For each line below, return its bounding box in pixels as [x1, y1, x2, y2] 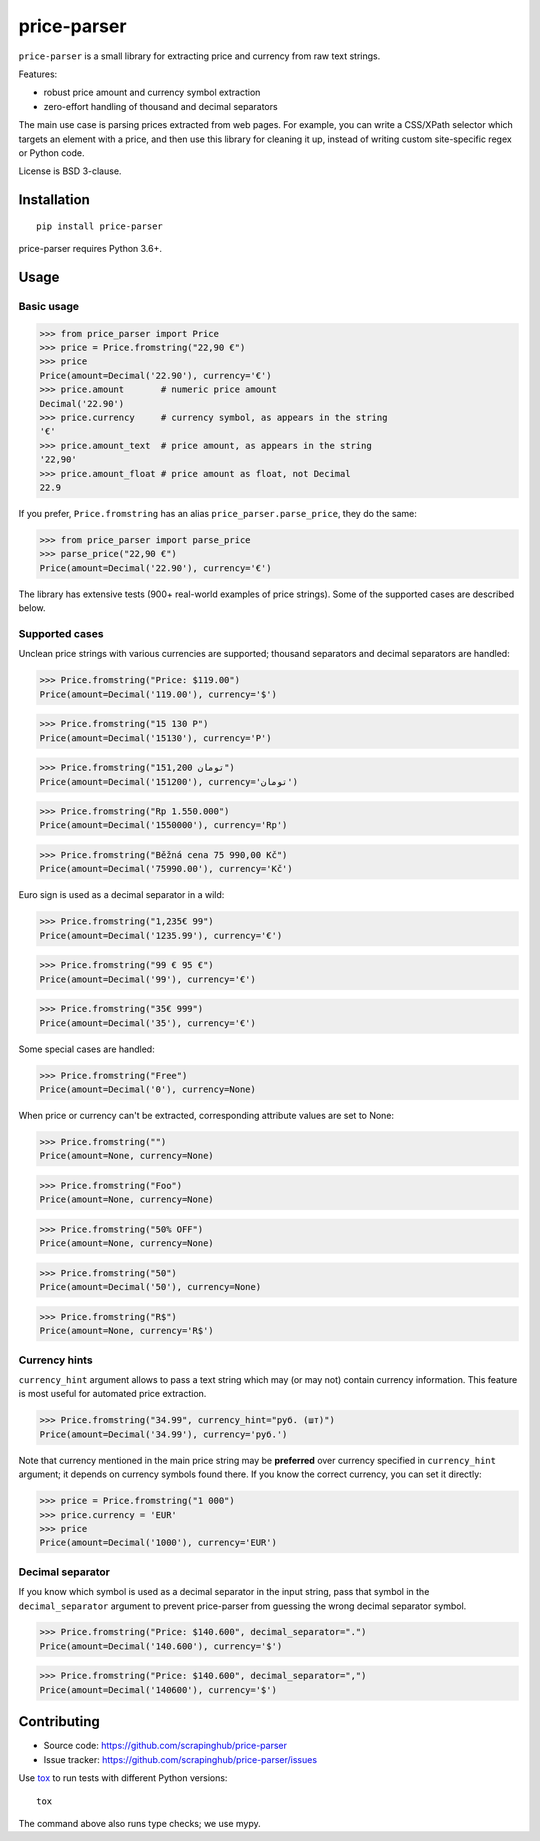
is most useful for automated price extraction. [18, 1388, 207, 1400]
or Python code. [18, 146, 85, 159]
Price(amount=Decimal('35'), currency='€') [39, 1017, 257, 1029]
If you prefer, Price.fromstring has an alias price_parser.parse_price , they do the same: [18, 507, 417, 519]
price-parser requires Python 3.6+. [18, 243, 163, 255]
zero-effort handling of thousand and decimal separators [43, 100, 279, 112]
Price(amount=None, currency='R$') [39, 1325, 214, 1337]
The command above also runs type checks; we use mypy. [18, 1817, 261, 1829]
